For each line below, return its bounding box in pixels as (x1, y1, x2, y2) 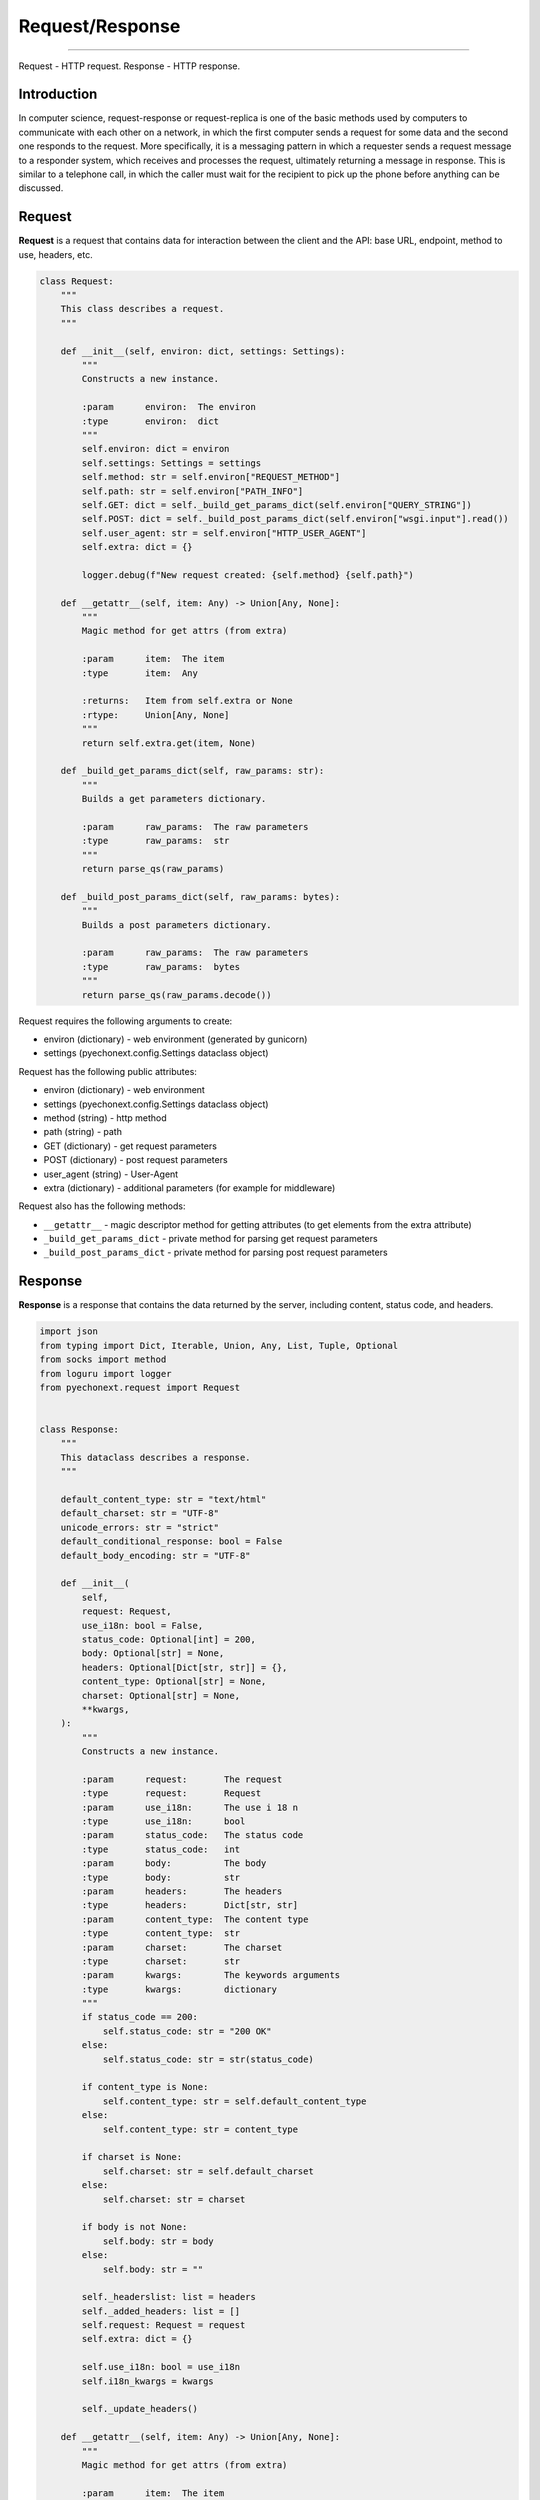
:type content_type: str (81, 1928, 240, 1939)
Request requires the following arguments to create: (18, 1015, 233, 1027)
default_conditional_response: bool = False (60, 1536, 283, 1547)
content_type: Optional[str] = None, (81, 1676, 267, 1687)
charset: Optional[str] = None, (81, 1690, 240, 1701)
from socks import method (39, 1354, 167, 1365)
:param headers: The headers (81, 1885, 283, 1897)
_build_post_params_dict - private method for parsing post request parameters (43, 1246, 389, 1259)
